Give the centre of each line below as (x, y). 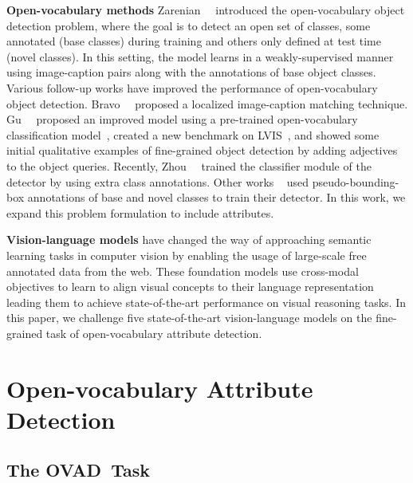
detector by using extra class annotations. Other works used (157, 181)
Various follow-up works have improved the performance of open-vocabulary (192, 87)
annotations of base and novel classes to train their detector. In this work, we (216, 197)
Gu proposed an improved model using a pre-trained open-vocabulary (182, 119)
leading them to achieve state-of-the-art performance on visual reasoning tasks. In (206, 302)
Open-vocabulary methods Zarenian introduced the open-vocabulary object (206, 10)
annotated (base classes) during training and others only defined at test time (194, 41)
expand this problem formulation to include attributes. (140, 212)
